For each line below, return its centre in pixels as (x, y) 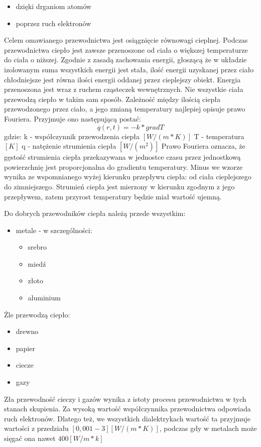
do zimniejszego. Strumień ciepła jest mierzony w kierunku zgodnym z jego (119, 186)
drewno (27, 331)
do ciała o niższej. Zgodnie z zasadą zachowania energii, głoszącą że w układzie (125, 60)
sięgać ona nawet (30, 438)
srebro (37, 247)
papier (25, 348)
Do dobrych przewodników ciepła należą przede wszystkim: (95, 213)
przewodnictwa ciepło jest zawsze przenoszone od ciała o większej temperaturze (126, 49)
